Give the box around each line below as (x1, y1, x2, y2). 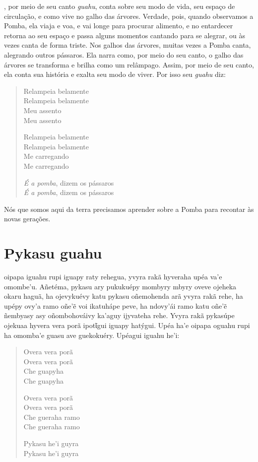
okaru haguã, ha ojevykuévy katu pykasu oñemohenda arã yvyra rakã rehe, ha (4, 291, 243, 301)
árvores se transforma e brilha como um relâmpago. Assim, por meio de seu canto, (4, 59, 254, 69)
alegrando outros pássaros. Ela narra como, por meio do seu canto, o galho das (4, 49, 244, 60)
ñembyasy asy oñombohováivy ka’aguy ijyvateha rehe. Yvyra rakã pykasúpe (4, 310, 235, 321)
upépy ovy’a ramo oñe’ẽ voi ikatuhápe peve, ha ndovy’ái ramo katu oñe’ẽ (4, 300, 227, 311)
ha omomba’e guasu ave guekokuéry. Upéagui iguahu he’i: (4, 330, 180, 340)
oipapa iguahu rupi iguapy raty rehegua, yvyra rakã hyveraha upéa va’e (4, 271, 222, 281)
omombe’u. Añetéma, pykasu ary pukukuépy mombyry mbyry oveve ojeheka (4, 281, 237, 291)
